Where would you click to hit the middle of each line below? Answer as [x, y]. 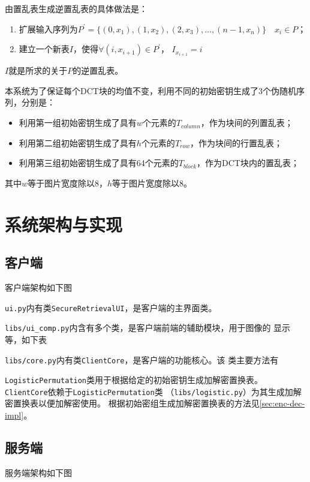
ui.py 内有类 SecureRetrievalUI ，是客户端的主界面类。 [111, 307]
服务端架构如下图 [38, 472]
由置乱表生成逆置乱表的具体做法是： [76, 8]
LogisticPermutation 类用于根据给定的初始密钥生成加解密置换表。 [134, 380]
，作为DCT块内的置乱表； [248, 163]
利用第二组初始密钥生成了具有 [78, 142]
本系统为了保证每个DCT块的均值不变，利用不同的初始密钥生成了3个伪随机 [151, 90]
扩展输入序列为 [48, 28]
